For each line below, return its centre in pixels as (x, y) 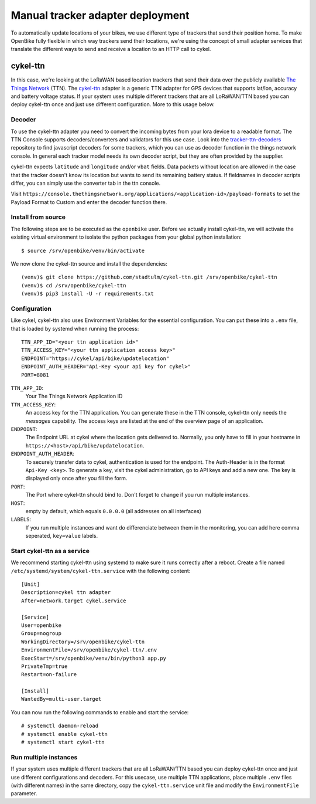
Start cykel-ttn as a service (50, 551)
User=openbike (41, 625)
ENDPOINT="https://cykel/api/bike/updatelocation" (95, 358)
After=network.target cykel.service (74, 601)
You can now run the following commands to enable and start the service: (100, 712)
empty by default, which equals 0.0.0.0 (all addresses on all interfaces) (114, 511)
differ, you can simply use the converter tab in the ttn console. (86, 183)
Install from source (38, 217)
